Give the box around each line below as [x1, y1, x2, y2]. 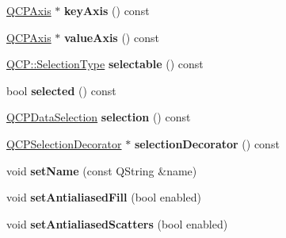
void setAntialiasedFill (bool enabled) [6, 189, 201, 205]
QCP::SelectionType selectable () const [6, 56, 204, 72]
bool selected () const [6, 82, 116, 98]
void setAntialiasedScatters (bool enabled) [6, 215, 228, 232]
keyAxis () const [64, 2, 150, 18]
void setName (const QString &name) [6, 162, 197, 178]
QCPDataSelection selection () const [6, 109, 191, 125]
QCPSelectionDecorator [6, 135, 122, 152]
